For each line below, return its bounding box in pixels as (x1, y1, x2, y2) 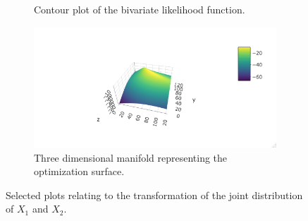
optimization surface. (34, 164, 125, 179)
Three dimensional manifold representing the (34, 150, 228, 165)
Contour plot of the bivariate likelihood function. (34, 2, 245, 16)
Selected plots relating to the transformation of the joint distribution (6, 187, 303, 202)
